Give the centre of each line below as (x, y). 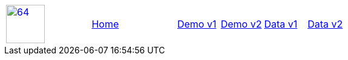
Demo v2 (241, 24)
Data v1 (281, 24)
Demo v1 (197, 24)
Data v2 (325, 24)
